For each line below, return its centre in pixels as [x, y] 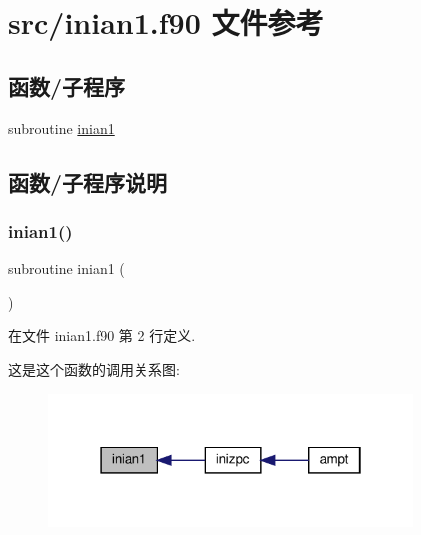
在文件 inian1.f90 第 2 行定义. [102, 335]
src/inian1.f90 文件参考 [166, 22]
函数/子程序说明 [88, 181]
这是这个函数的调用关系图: [94, 368]
